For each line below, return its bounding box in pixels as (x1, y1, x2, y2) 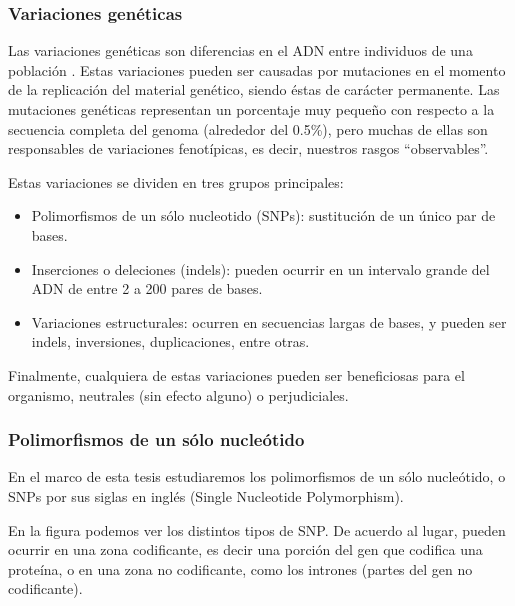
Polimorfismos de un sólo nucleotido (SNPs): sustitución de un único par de (31, 205, 496, 226)
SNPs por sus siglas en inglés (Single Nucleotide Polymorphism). (8, 485, 404, 506)
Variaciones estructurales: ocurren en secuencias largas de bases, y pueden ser (31, 311, 507, 332)
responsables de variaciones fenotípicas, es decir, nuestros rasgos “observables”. (8, 138, 489, 159)
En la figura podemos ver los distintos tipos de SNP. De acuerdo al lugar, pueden (8, 519, 506, 540)
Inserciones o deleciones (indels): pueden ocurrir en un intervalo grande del (31, 258, 490, 279)
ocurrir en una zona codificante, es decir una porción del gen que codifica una (8, 539, 483, 560)
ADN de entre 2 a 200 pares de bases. (31, 278, 263, 299)
